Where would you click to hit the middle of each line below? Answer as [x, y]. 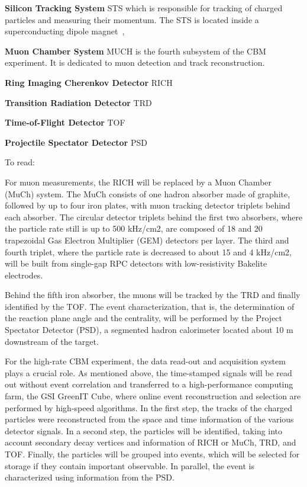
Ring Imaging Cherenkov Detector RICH [89, 82]
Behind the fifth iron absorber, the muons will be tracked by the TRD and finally [153, 295]
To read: [20, 162]
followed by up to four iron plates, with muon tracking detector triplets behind [148, 205]
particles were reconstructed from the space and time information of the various [149, 419]
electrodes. [24, 275]
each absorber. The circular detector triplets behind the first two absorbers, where [154, 217]
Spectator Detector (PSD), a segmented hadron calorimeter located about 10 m [149, 330]
